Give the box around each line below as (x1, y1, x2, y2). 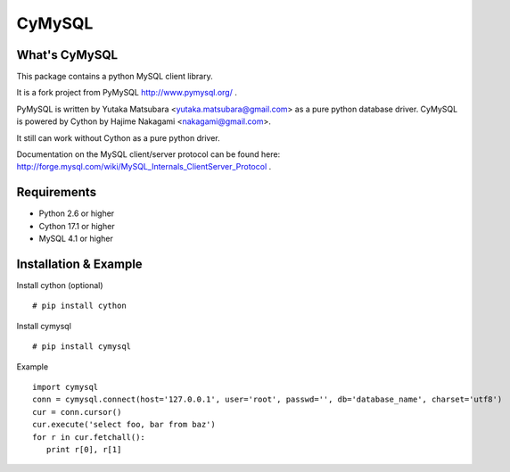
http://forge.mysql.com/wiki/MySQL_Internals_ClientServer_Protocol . (16, 161, 272, 172)
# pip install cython (32, 301, 127, 311)
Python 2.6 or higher (38, 208, 115, 219)
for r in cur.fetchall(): (32, 432, 146, 442)
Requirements (16, 185, 97, 200)
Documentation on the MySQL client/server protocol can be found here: (16, 149, 281, 160)
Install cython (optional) (16, 280, 103, 290)
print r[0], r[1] (45, 444, 122, 454)
